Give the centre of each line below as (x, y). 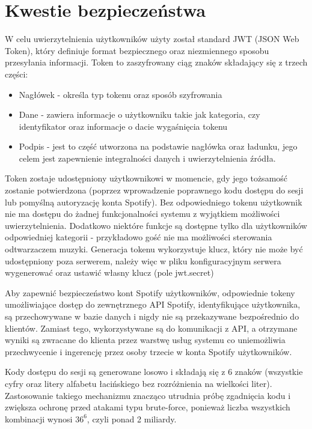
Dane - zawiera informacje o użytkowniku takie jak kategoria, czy (139, 114)
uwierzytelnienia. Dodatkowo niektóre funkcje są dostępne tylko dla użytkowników (156, 225)
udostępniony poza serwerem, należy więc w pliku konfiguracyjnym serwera (143, 260)
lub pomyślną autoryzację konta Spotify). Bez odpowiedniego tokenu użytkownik (154, 202)
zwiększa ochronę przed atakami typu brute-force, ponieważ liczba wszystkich (148, 407)
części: (17, 74)
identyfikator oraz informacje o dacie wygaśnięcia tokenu (123, 126)
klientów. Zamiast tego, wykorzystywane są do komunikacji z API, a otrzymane (151, 328)
